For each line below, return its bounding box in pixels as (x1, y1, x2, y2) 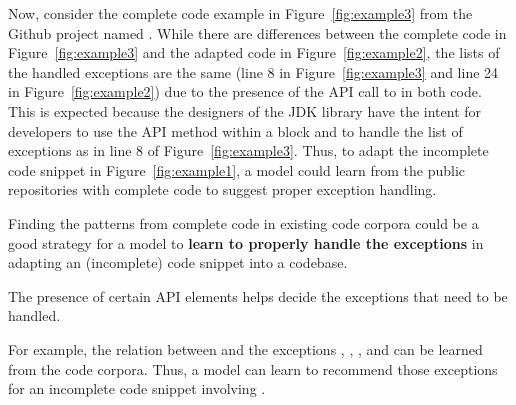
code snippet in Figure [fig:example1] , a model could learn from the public (8, 159, 465, 180)
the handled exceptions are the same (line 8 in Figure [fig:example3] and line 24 (8, 61, 499, 82)
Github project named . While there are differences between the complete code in (8, 22, 507, 43)
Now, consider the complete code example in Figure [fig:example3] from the (8, 3, 473, 23)
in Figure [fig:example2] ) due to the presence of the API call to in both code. (8, 81, 482, 102)
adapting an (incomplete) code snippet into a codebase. (8, 252, 348, 273)
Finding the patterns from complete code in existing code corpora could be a (8, 212, 479, 233)
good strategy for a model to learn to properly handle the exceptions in (8, 232, 484, 253)
